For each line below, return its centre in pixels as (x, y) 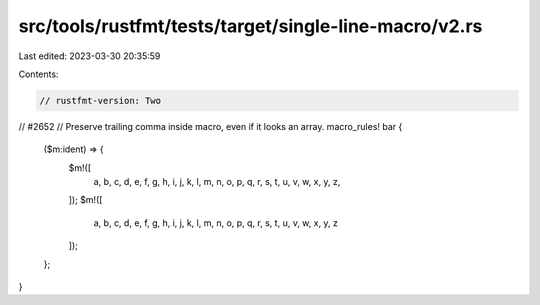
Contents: (38, 74)
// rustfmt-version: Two (100, 100)
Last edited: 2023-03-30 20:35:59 (89, 56)
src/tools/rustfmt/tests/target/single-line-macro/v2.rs (250, 26)
